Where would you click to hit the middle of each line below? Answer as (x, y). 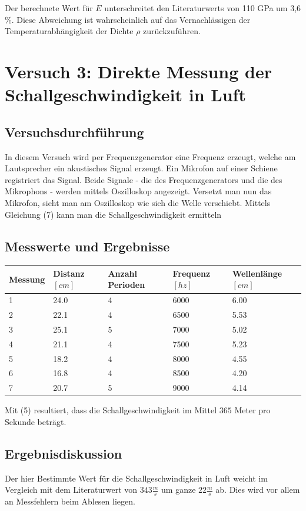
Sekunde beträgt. (36, 422)
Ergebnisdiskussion (64, 453)
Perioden (127, 285)
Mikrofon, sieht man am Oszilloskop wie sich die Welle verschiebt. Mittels (138, 202)
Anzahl (122, 273)
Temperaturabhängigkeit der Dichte (69, 31)
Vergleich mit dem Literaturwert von (71, 490)
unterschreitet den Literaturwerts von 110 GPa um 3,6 (203, 8)
